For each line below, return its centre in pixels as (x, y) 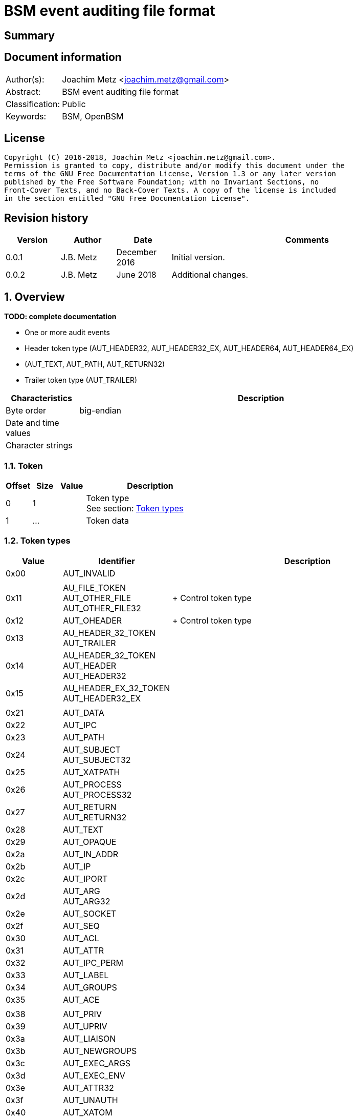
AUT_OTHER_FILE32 (102, 608)
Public (74, 104)
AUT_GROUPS (90, 987)
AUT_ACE (81, 999)
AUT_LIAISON (90, 1038)
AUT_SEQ (81, 926)
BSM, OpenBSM (93, 116)
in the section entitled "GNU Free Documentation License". (127, 199)
